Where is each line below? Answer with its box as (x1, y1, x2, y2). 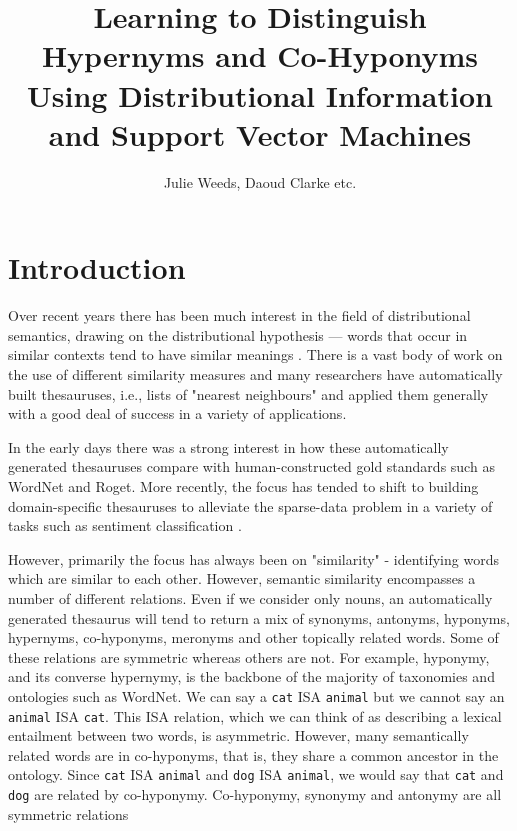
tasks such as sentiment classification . (8, 515, 242, 536)
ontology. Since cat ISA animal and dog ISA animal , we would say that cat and (8, 764, 504, 785)
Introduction (8, 247, 186, 288)
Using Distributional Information (27, 74, 493, 115)
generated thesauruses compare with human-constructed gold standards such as (8, 456, 495, 477)
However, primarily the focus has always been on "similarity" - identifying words (8, 548, 499, 569)
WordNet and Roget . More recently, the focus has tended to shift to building (8, 475, 479, 496)
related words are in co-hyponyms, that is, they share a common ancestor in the (8, 744, 499, 765)
